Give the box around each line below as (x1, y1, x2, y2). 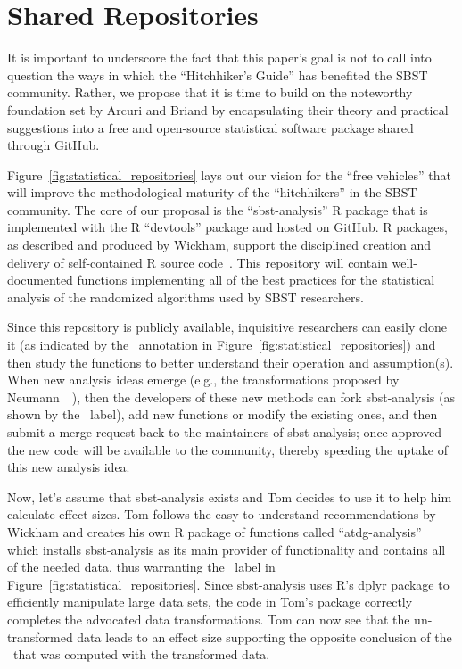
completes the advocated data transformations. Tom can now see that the (7, 609, 410, 628)
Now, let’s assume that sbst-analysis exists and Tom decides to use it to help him (7, 487, 452, 506)
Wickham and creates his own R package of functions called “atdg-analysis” (7, 522, 422, 541)
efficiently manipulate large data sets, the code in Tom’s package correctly (7, 592, 413, 611)
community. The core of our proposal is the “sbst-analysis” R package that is (7, 200, 428, 219)
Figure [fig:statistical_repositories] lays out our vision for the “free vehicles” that (7, 165, 451, 184)
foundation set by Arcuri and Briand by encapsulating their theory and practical (7, 100, 449, 119)
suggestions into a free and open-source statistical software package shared (7, 118, 414, 136)
